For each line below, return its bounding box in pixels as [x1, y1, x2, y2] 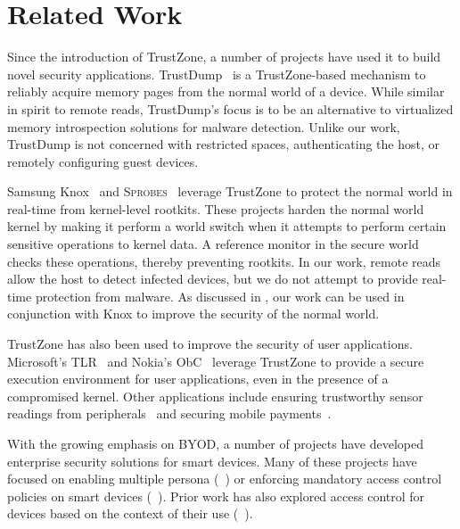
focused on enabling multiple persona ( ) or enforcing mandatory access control [7, 469, 442, 488]
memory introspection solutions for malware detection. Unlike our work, [7, 117, 400, 136]
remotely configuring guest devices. [7, 152, 199, 170]
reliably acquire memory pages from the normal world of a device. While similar [7, 82, 445, 101]
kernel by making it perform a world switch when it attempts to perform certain [7, 217, 447, 236]
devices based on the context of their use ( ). [7, 504, 253, 523]
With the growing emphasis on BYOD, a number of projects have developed [7, 434, 424, 452]
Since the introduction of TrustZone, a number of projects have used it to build [7, 47, 441, 66]
